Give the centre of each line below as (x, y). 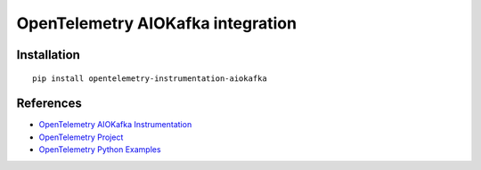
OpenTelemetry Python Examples (100, 150)
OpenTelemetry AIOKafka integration (157, 23)
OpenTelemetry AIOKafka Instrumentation (115, 125)
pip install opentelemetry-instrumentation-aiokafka (150, 78)
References (49, 104)
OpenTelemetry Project (81, 137)
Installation (48, 55)
